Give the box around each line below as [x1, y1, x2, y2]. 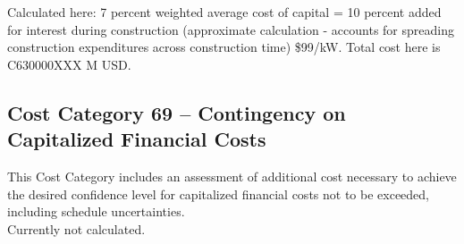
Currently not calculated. [7, 219, 146, 238]
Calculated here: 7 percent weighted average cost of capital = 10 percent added [7, 3, 442, 21]
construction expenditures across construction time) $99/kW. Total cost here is [7, 38, 441, 56]
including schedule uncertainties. [7, 202, 185, 221]
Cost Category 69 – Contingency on [7, 98, 346, 126]
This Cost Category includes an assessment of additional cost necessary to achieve [7, 166, 457, 185]
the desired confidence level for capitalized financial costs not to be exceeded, [7, 184, 429, 203]
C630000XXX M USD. [7, 55, 131, 73]
